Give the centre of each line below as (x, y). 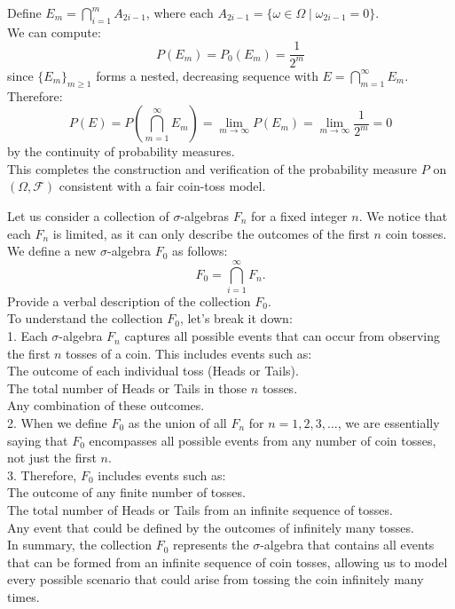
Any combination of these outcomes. (106, 405)
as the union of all (177, 423)
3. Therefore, (42, 475)
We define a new (52, 251)
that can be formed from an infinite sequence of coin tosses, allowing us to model (227, 562)
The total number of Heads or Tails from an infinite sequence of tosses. (200, 510)
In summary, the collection (80, 545)
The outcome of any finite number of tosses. (126, 492)
